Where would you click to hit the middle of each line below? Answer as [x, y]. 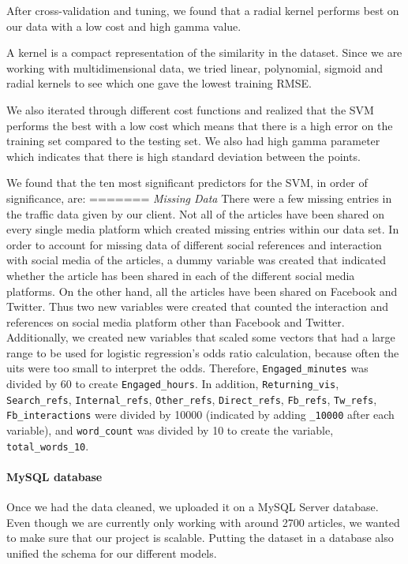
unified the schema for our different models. [112, 553]
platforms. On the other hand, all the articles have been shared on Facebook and [202, 291]
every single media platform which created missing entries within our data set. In [203, 229]
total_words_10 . [48, 445]
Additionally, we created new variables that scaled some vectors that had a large [201, 337]
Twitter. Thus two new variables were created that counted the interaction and [198, 306]
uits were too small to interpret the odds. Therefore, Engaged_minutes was [187, 368]
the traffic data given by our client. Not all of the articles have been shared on [196, 213]
